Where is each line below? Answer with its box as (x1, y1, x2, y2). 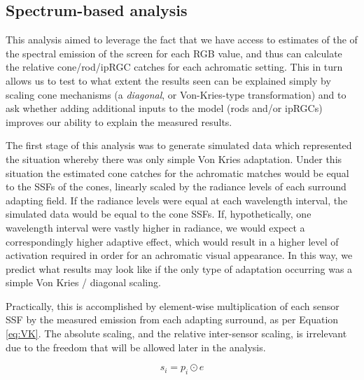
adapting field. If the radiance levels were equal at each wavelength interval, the (6, 192, 348, 207)
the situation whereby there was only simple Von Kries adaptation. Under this (6, 151, 342, 166)
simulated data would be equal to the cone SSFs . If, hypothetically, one (6, 206, 311, 221)
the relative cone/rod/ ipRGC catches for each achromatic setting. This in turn (6, 59, 343, 74)
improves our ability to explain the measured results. (6, 114, 232, 129)
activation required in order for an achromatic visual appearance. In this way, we (6, 248, 353, 262)
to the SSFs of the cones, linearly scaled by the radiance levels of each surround (6, 179, 346, 194)
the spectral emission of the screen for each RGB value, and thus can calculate (6, 45, 342, 60)
